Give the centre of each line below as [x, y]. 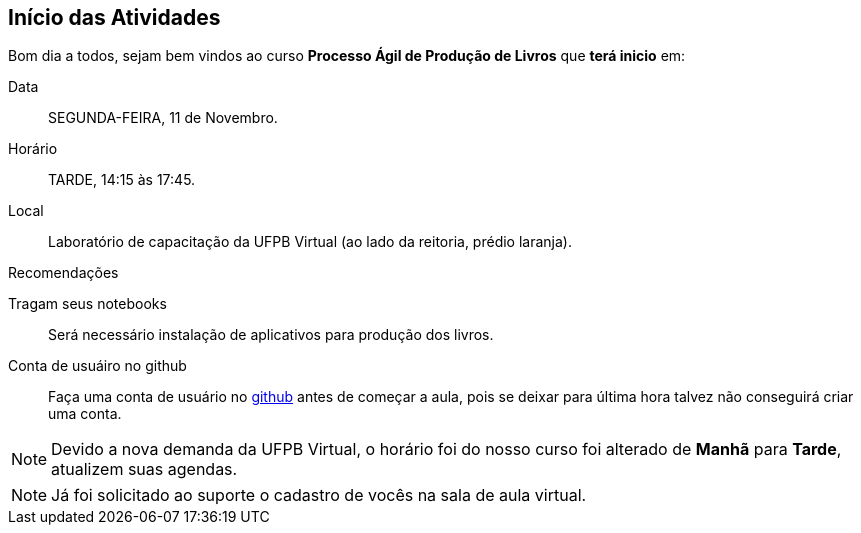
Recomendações [63, 273]
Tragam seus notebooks [87, 304]
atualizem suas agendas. [144, 469]
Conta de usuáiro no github [97, 366]
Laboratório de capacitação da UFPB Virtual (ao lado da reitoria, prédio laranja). [310, 242]
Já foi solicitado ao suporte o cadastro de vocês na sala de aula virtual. [319, 495]
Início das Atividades [114, 17]
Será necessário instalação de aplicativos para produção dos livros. [271, 335]
